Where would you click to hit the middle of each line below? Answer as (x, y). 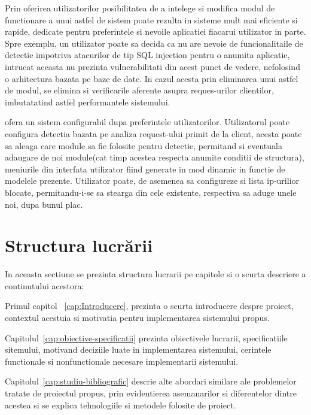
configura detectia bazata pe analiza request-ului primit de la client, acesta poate (153, 133)
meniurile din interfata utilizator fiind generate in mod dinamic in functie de (145, 169)
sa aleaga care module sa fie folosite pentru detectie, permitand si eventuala (144, 145)
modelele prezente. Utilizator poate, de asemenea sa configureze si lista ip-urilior (152, 181)
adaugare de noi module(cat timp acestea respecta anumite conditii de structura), (155, 157)
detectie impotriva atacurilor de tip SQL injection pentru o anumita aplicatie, (147, 55)
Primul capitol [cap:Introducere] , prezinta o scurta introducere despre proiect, (149, 306)
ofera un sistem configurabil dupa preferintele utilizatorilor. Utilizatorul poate (147, 122)
